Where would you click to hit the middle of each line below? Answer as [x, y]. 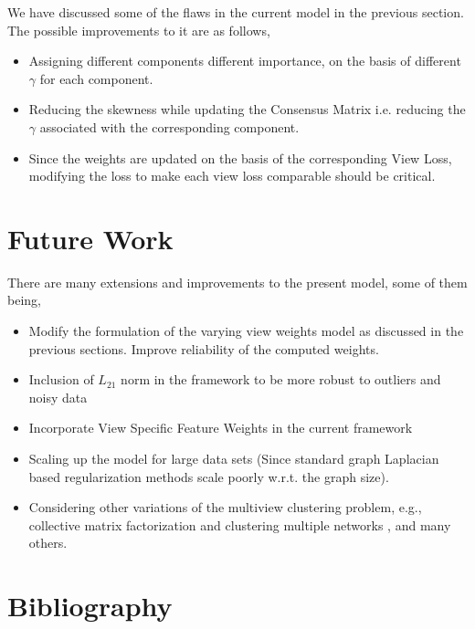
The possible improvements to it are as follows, [139, 30]
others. [48, 543]
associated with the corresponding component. [169, 126]
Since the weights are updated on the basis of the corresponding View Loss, [240, 157]
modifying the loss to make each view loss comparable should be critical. [232, 176]
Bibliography [90, 606]
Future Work [90, 238]
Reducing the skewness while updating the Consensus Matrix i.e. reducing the [247, 109]
